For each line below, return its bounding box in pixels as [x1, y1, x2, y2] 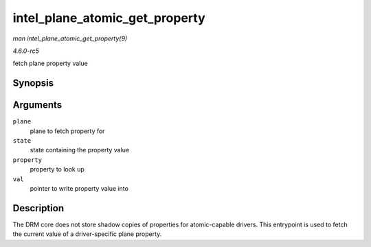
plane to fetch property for [30, 127, 105, 135]
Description [12, 202, 65, 214]
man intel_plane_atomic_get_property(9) [12, 34, 128, 43]
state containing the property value [30, 146, 130, 154]
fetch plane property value [12, 59, 89, 68]
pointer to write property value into [30, 184, 128, 192]
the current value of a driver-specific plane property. [12, 230, 162, 238]
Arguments [12, 99, 63, 111]
